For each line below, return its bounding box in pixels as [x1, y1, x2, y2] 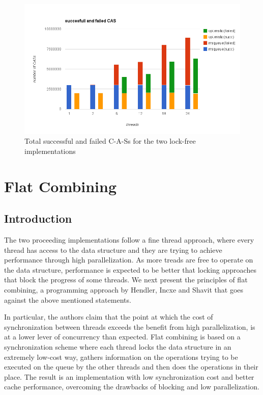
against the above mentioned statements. [4, 294, 131, 305]
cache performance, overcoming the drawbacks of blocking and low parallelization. [4, 381, 259, 392]
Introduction [4, 210, 72, 226]
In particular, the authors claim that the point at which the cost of [4, 311, 213, 322]
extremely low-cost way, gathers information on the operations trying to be [4, 351, 238, 362]
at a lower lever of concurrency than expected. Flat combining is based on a [4, 331, 241, 342]
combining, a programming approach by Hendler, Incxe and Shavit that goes [4, 284, 244, 295]
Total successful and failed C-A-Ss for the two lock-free [24, 136, 196, 146]
